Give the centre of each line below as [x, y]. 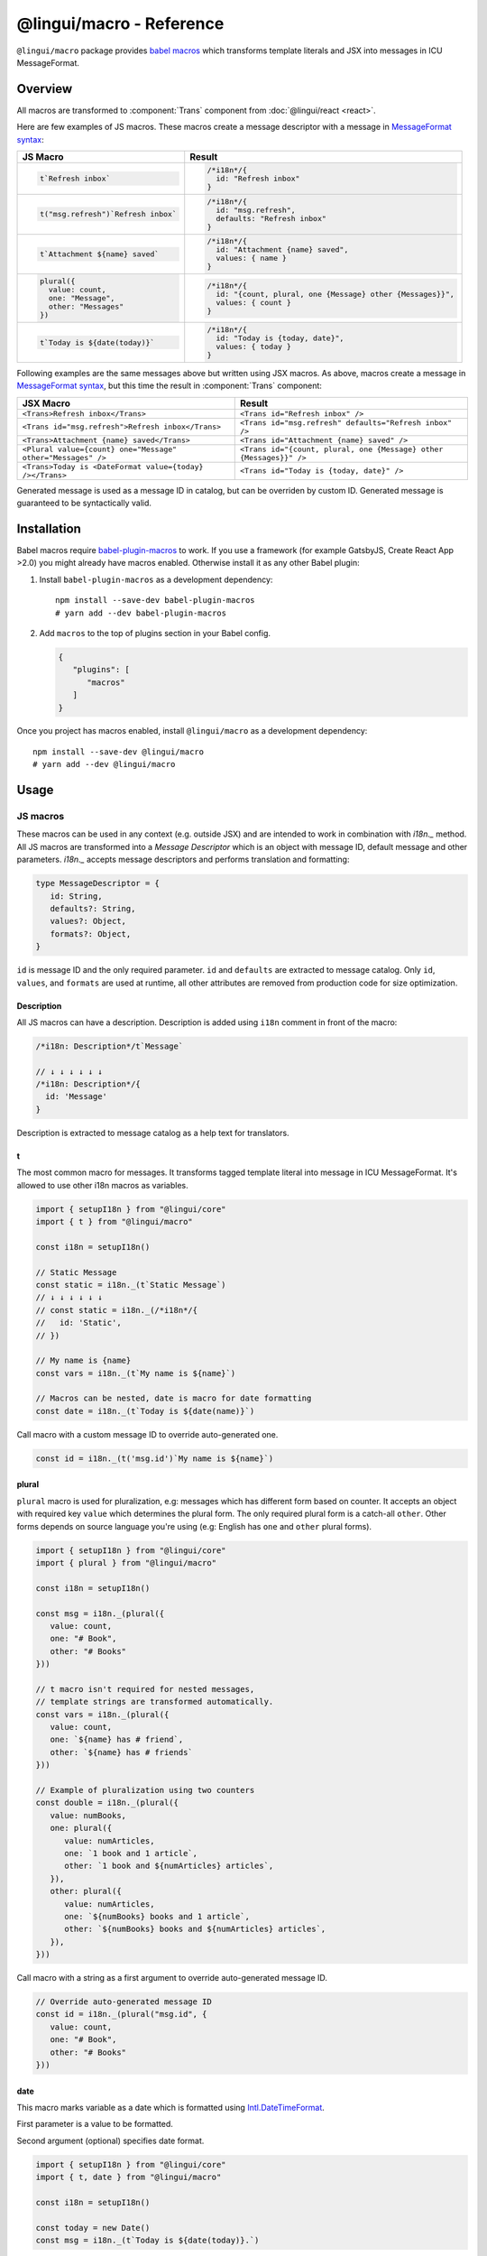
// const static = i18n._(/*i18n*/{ [117, 1310]
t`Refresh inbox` [75, 178]
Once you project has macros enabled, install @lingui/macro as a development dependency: [192, 731]
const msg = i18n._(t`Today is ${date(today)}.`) [147, 2241]
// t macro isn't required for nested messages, [145, 1689]
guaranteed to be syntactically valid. [84, 503]
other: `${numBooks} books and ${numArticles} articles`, [195, 1929]
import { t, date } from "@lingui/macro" [129, 2177]
